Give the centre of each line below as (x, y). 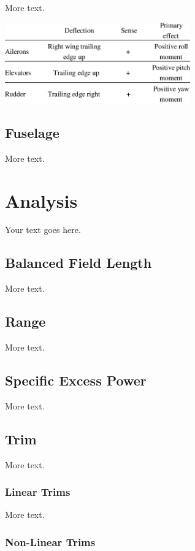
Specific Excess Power (76, 380)
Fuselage (32, 132)
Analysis (41, 200)
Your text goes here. (43, 230)
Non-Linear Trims (50, 541)
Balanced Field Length (78, 263)
